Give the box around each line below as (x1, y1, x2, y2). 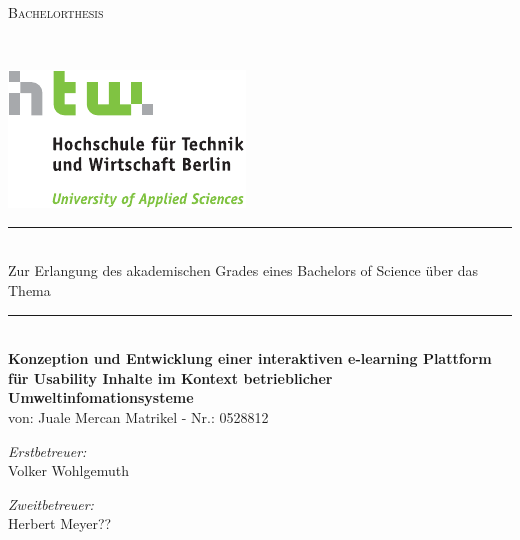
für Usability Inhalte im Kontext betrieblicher (8, 367, 333, 388)
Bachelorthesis (8, 2, 104, 22)
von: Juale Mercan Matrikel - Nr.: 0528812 (8, 406, 269, 427)
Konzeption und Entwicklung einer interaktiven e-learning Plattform (8, 348, 492, 369)
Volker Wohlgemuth (8, 460, 130, 481)
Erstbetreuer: (8, 440, 87, 461)
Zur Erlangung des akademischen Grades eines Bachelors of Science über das (8, 260, 479, 281)
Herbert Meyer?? (8, 513, 112, 534)
